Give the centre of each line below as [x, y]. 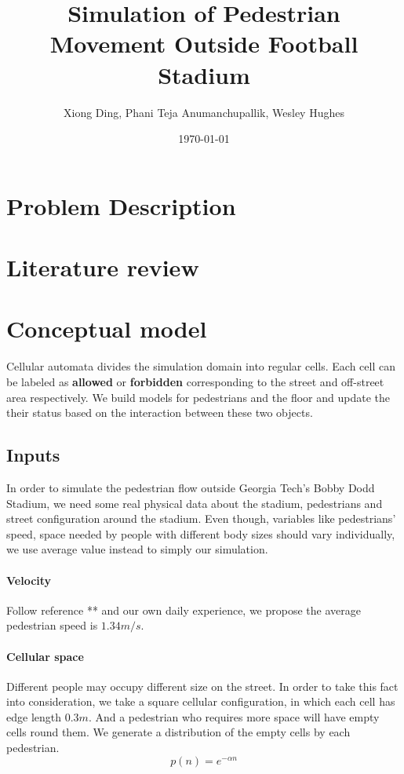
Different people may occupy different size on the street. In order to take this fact [202, 686]
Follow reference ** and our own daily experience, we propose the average [184, 610]
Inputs [33, 455]
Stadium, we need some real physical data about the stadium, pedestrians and [195, 503]
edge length [34, 716]
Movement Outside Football [204, 44]
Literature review [103, 267]
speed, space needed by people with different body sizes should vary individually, [201, 533]
